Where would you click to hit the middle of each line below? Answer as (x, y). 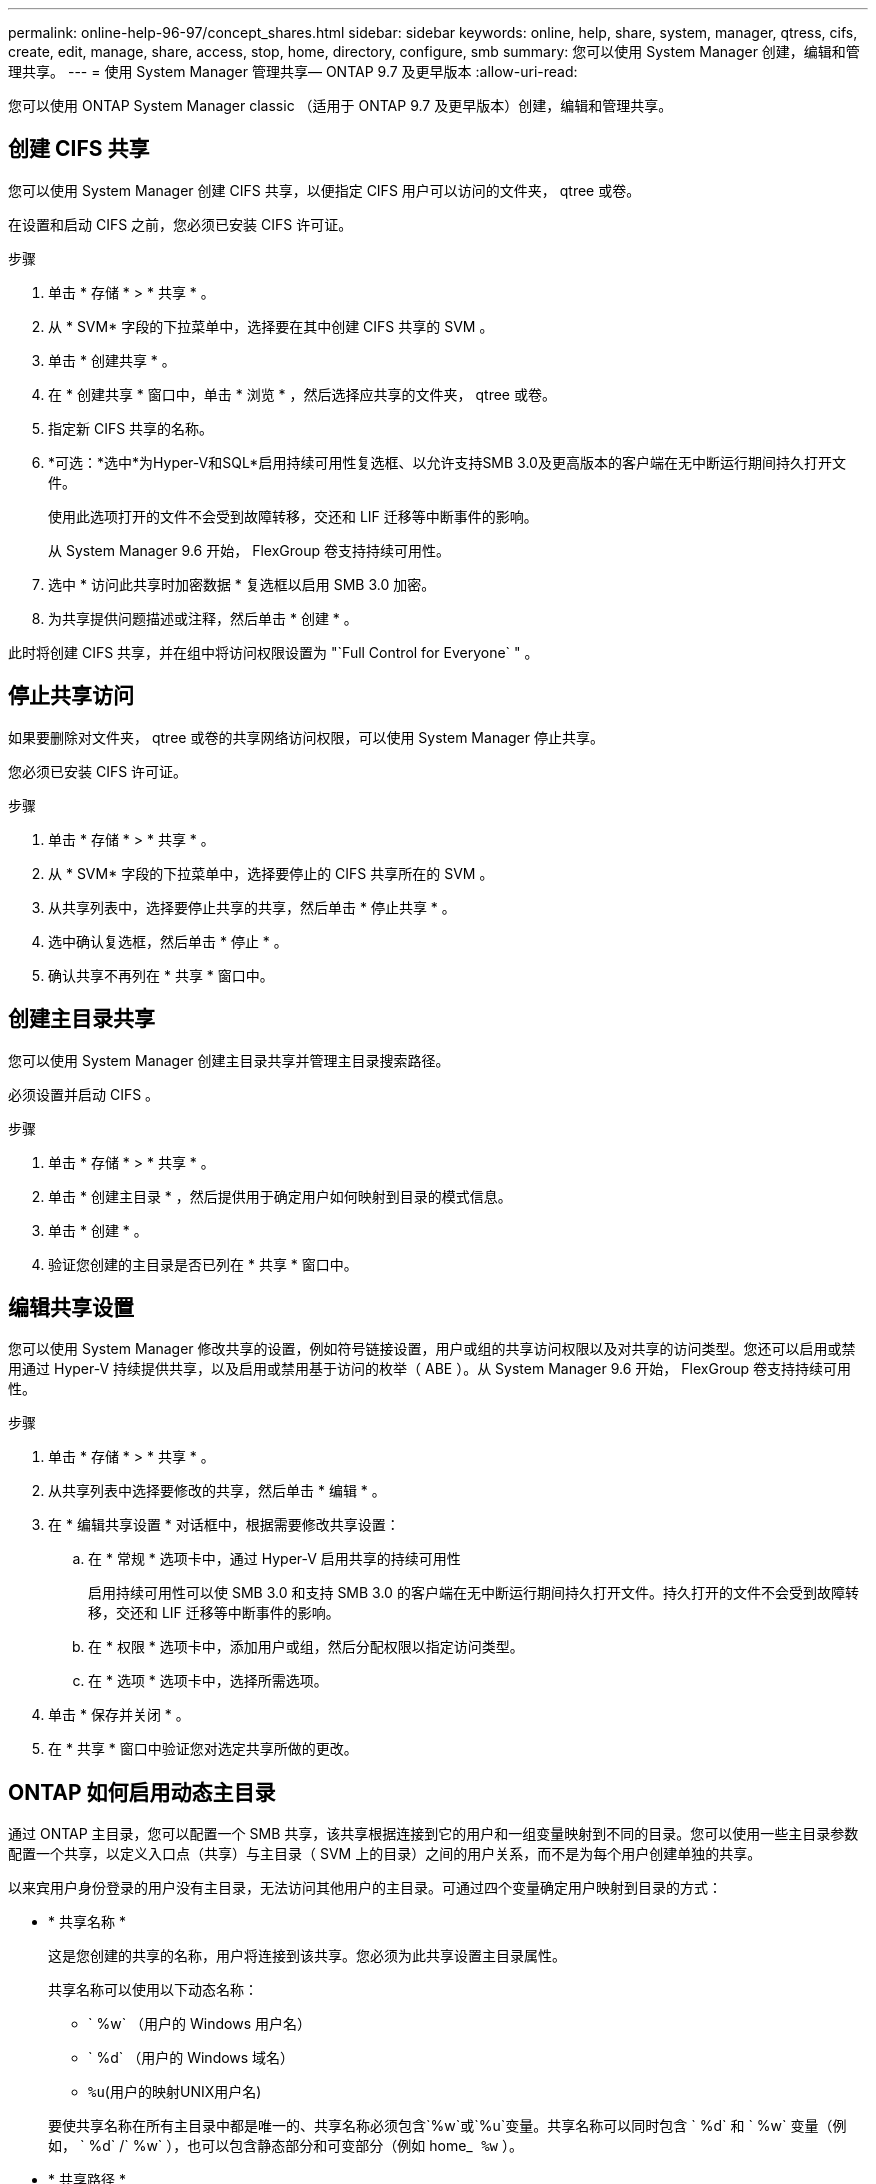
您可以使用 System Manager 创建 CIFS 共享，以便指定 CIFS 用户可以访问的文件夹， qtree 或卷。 (324, 190)
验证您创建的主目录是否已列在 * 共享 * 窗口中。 (203, 1264)
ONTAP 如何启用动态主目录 (142, 1792)
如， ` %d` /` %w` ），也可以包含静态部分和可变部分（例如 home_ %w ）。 (285, 2146)
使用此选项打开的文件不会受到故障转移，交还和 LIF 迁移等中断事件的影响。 (293, 516)
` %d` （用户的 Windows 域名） (191, 2058)
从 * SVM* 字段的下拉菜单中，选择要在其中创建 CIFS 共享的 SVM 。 (271, 326)
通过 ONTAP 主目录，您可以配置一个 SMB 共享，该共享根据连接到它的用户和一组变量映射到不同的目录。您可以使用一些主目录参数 (433, 1834)
